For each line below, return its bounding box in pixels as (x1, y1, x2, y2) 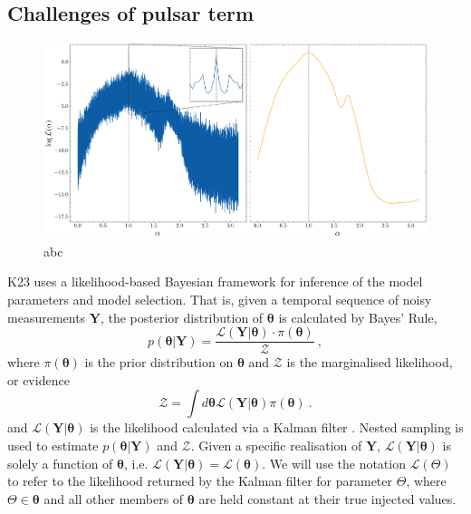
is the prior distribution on (84, 353, 234, 372)
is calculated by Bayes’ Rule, (278, 307, 437, 326)
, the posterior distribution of (100, 307, 264, 326)
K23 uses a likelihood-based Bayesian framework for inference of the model (7, 272, 423, 291)
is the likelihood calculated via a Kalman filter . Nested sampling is (90, 418, 464, 437)
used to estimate (7, 435, 99, 454)
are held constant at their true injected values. (198, 489, 457, 508)
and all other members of (43, 489, 184, 508)
